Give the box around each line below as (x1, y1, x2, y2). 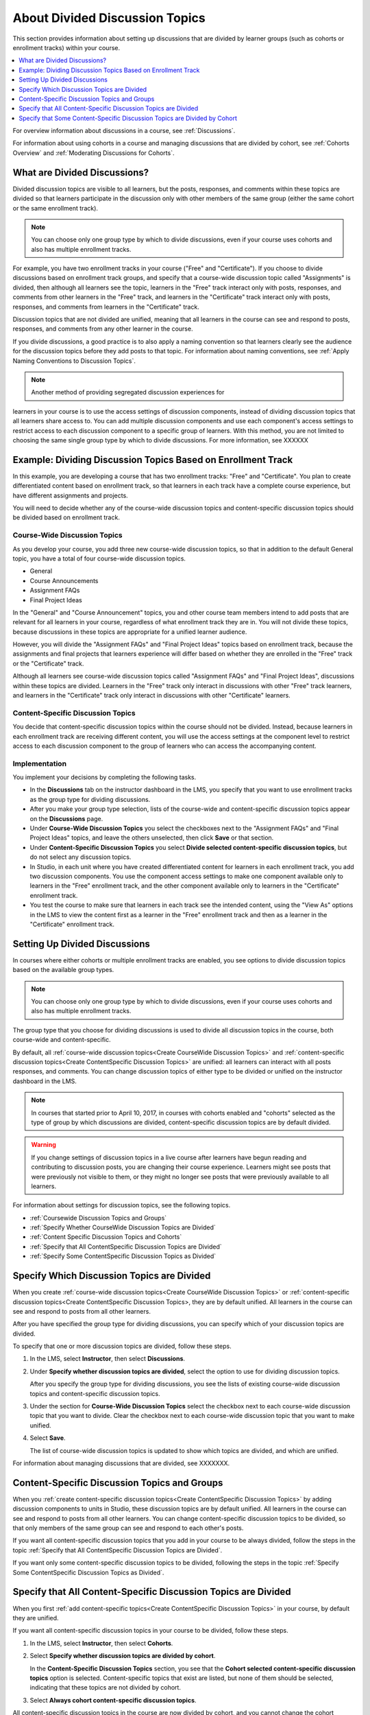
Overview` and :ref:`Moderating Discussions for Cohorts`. (12, 148, 175, 157)
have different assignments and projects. (12, 491, 128, 499)
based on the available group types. (12, 966, 114, 974)
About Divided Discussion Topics (12, 10, 206, 25)
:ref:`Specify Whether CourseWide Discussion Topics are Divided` (29, 1223, 216, 1231)
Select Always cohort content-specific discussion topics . (29, 1696, 197, 1704)
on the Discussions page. (29, 814, 103, 823)
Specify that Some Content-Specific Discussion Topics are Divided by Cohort (18, 114, 238, 122)
